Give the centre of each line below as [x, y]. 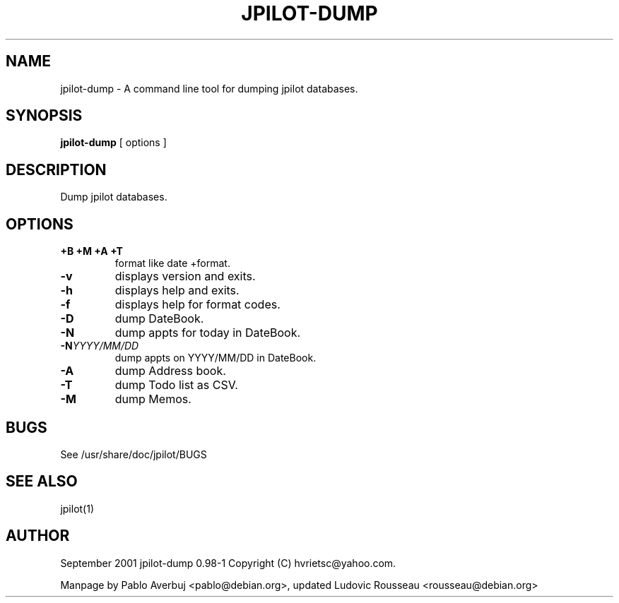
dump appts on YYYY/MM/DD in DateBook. [216, 358]
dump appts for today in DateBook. [208, 333]
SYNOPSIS [44, 116]
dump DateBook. [159, 319]
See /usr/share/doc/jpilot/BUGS [134, 454]
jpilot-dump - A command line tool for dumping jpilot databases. [209, 88]
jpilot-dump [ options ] [113, 143]
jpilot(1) [77, 508]
